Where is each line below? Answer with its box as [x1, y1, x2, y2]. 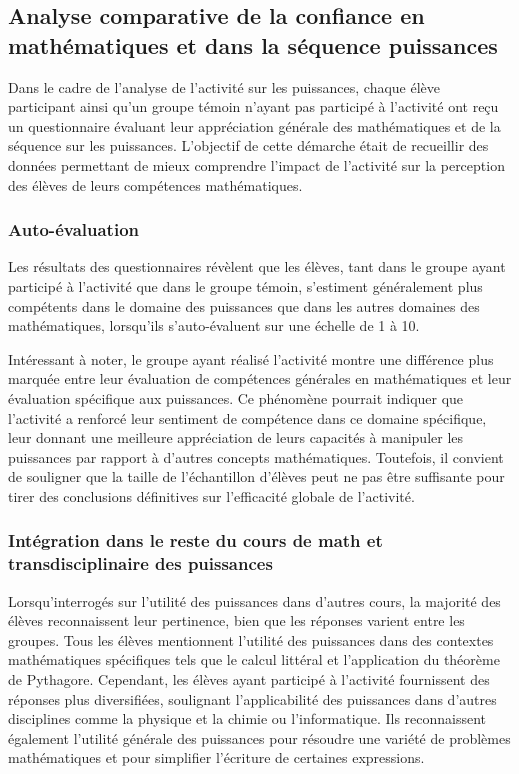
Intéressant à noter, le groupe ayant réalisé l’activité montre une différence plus [8, 348, 494, 369]
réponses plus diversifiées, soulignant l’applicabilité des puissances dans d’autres [8, 688, 497, 709]
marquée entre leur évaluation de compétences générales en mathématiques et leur [8, 368, 512, 389]
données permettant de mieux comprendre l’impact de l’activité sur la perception [8, 154, 505, 175]
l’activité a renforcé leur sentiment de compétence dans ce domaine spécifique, [8, 407, 487, 428]
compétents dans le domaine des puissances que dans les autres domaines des [8, 295, 480, 316]
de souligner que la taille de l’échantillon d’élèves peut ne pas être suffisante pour [8, 466, 505, 487]
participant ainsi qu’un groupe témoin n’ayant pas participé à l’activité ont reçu [8, 96, 499, 117]
